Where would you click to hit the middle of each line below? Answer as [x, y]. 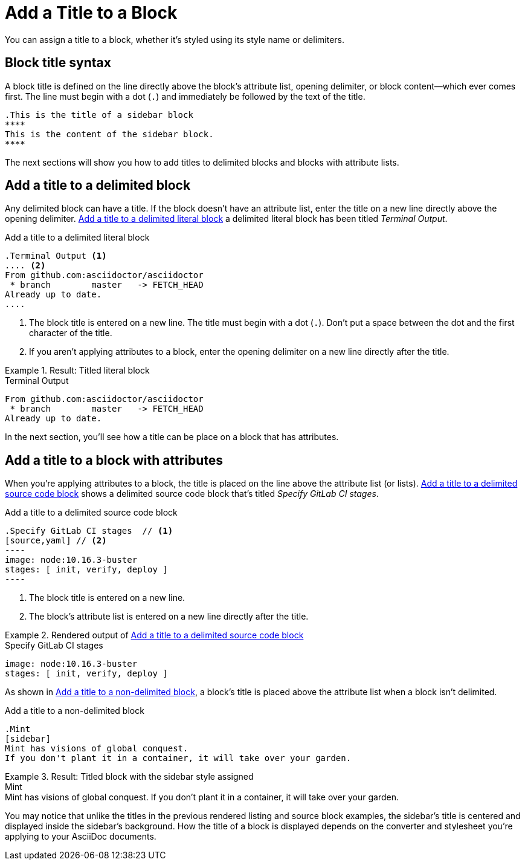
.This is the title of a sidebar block [99, 115]
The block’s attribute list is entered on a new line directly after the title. [169, 617]
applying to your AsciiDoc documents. [81, 837]
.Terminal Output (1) [56, 256]
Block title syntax [58, 63]
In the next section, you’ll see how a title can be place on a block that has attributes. [172, 437]
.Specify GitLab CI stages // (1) [89, 531]
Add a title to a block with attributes [114, 460]
